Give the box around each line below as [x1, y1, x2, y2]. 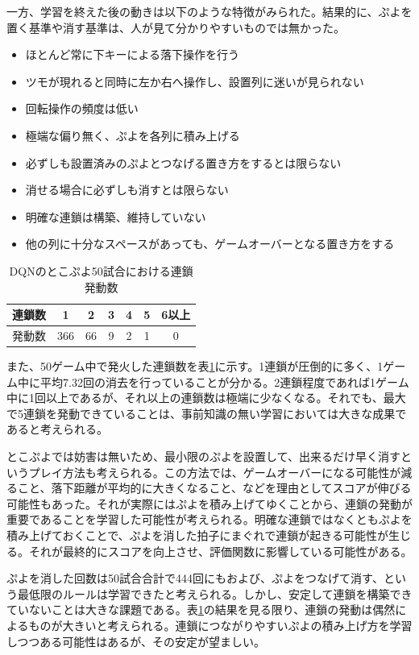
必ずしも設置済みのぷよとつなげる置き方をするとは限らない [25, 154, 342, 171]
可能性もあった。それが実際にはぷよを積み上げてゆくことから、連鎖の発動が [6, 495, 413, 512]
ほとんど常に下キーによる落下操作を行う [25, 46, 239, 63]
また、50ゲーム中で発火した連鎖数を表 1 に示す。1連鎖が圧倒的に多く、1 [6, 358, 384, 375]
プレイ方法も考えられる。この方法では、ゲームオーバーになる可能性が [28, 463, 401, 480]
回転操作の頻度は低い [25, 100, 139, 117]
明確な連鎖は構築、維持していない [25, 208, 206, 225]
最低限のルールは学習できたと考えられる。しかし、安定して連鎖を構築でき [17, 585, 413, 602]
